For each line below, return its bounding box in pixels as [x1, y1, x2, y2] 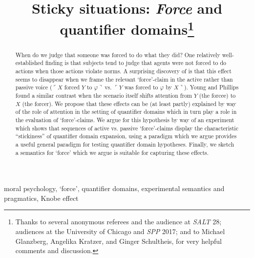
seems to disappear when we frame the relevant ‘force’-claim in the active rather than [15, 75, 233, 83]
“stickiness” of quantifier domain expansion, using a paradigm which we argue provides [15, 132, 237, 140]
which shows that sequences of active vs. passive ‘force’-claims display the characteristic [15, 124, 238, 132]
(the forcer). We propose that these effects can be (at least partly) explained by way [22, 99, 236, 107]
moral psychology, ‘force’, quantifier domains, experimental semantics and [4, 183, 225, 193]
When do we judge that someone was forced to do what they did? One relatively [15, 50, 220, 59]
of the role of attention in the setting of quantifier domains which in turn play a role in [15, 107, 237, 116]
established [15, 59, 43, 67]
